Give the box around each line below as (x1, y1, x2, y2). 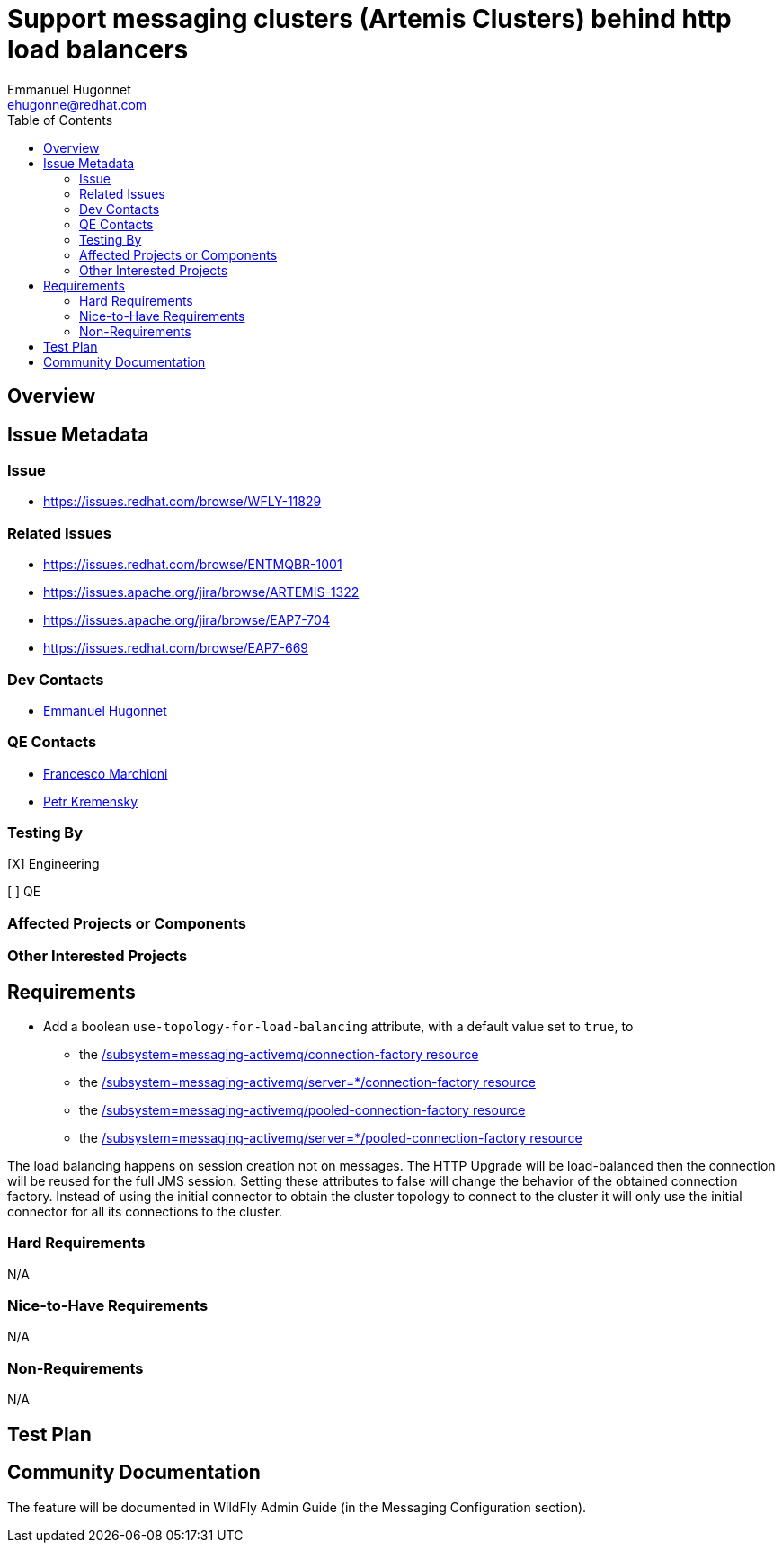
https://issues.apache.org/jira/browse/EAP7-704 (43, 612, 330, 628)
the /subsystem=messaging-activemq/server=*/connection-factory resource (79, 1073, 536, 1090)
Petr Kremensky (43, 793, 138, 809)
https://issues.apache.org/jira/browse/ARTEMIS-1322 (43, 584, 360, 601)
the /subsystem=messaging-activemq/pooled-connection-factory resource (79, 1101, 526, 1118)
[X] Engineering (7, 856, 100, 872)
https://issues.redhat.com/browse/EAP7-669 (43, 640, 309, 656)
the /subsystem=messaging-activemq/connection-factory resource (79, 1046, 479, 1062)
